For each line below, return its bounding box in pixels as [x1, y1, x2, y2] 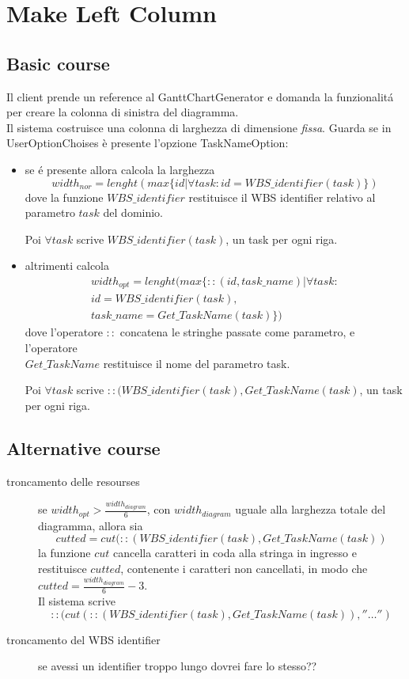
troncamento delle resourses [6, 472, 140, 489]
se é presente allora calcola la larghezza [25, 161, 215, 177]
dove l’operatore [25, 324, 103, 340]
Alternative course [6, 435, 161, 460]
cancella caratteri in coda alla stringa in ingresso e [112, 544, 357, 561]
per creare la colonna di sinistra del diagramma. [6, 104, 239, 120]
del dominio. [103, 204, 164, 221]
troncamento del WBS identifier [6, 631, 161, 647]
